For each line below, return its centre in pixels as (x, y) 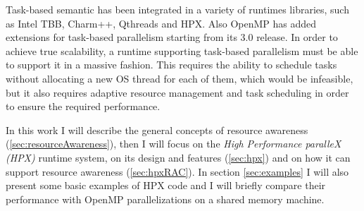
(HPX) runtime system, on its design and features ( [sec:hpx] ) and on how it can (178, 157)
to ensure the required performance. (83, 106)
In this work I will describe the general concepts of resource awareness (157, 129)
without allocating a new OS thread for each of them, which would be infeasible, (180, 78)
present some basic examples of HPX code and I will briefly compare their (166, 185)
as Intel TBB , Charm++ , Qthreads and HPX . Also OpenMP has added (161, 23)
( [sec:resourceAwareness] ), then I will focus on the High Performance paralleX (174, 144)
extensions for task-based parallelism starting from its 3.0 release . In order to (172, 37)
